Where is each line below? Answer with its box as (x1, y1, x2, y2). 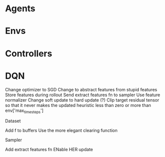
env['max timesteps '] (5, 107, 44, 114)
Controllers (5, 48, 53, 59)
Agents (5, 3, 35, 14)
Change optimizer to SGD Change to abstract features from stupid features (5, 86, 158, 92)
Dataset (5, 118, 21, 124)
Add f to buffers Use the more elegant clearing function (5, 128, 118, 133)
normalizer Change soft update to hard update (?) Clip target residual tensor (5, 97, 159, 103)
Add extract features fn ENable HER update (5, 147, 93, 153)
